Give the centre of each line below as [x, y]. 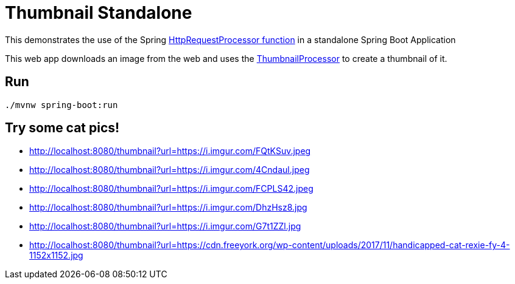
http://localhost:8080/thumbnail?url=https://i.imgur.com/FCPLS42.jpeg [171, 189]
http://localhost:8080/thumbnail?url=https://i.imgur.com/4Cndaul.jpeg [170, 170]
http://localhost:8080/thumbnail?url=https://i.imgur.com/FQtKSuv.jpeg [170, 151]
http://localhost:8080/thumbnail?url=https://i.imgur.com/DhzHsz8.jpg [168, 208]
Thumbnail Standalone [99, 13]
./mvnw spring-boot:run [61, 105]
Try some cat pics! [62, 128]
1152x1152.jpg [56, 255]
